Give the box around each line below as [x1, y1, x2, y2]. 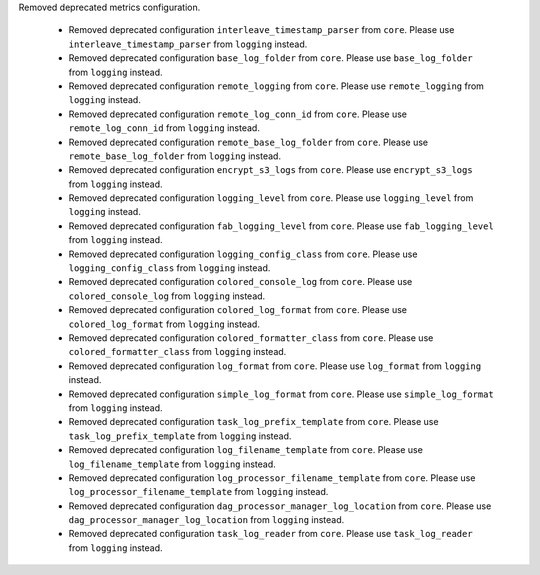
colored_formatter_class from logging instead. [68, 346, 287, 358]
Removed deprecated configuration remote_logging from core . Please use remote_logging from [68, 80, 485, 92]
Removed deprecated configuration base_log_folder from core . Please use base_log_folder [68, 52, 474, 64]
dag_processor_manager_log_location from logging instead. [68, 514, 345, 526]
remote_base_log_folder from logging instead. [68, 150, 282, 162]
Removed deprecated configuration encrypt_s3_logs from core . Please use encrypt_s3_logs [68, 164, 474, 176]
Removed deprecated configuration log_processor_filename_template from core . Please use [68, 471, 476, 484]
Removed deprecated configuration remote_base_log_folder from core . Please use [68, 136, 429, 148]
